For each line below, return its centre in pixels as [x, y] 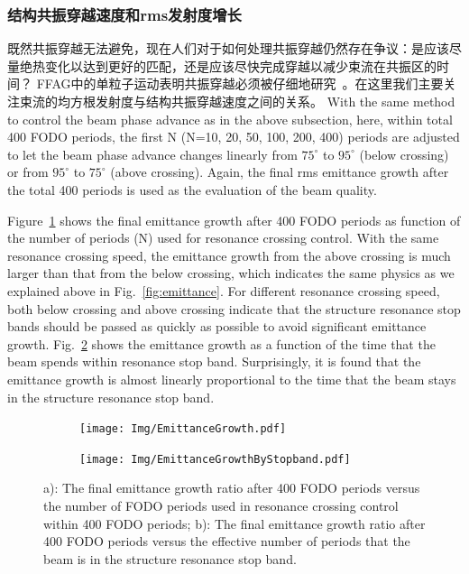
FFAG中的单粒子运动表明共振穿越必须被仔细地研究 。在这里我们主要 [240, 83]
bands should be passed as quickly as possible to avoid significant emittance [217, 326]
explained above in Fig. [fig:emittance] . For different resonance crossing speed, [224, 290]
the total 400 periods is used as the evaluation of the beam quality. [192, 189]
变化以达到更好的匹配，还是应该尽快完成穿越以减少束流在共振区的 [240, 65]
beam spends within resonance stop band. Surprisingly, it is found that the [214, 361]
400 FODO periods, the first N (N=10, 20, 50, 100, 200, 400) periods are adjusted [234, 137]
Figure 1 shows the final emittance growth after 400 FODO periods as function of [234, 220]
